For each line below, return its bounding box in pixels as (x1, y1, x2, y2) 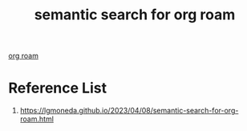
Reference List (8, 79, 107, 97)
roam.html (19, 114, 55, 124)
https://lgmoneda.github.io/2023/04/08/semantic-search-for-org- (19, 106, 239, 116)
